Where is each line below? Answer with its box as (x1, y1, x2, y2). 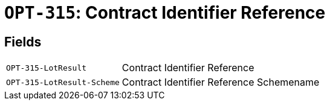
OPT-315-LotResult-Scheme (6, 77, 120, 87)
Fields (4, 34, 42, 49)
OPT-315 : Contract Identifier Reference (4, 2, 326, 23)
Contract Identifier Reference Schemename (121, 76, 320, 89)
